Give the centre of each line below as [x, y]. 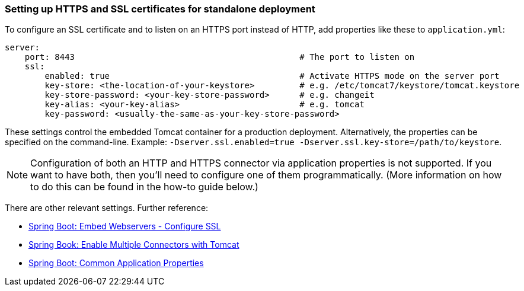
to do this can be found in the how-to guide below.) [144, 187]
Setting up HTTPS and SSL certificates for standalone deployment [160, 9]
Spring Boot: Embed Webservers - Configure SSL [125, 226]
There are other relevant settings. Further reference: [107, 208]
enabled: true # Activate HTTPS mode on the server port [272, 76]
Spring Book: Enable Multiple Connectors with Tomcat [134, 245]
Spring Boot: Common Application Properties [116, 263]
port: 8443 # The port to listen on [220, 57]
